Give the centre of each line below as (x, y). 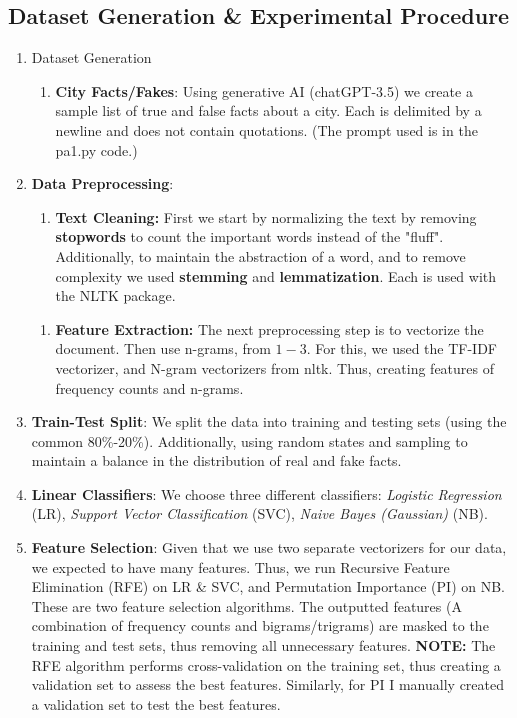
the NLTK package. (115, 295)
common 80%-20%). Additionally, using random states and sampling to (249, 440)
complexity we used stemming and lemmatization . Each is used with (276, 275)
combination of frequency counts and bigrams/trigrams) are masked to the (260, 625)
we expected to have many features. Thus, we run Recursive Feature (240, 566)
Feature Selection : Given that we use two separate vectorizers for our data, (269, 547)
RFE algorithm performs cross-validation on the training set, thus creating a (266, 664)
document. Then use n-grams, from (163, 348)
